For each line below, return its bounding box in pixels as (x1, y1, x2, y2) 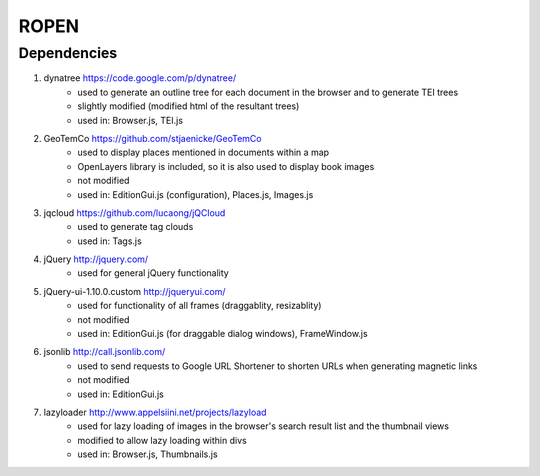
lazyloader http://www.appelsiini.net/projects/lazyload (43, 406, 267, 418)
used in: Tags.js (77, 235, 142, 247)
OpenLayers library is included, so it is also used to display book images (77, 160, 375, 172)
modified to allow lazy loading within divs (77, 434, 247, 446)
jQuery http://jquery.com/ (43, 253, 149, 265)
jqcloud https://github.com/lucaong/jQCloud (43, 206, 226, 219)
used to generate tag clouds (77, 221, 194, 233)
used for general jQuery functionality (77, 267, 229, 279)
